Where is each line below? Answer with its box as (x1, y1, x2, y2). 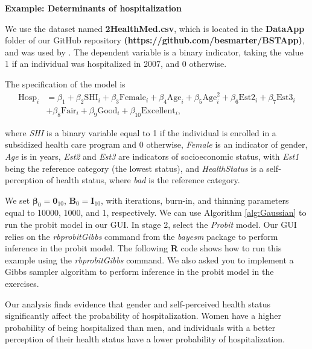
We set (5, 193, 30, 206)
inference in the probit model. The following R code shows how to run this (5, 242, 282, 254)
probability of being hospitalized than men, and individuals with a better (5, 321, 276, 333)
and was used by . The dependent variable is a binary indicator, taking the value (5, 45, 304, 58)
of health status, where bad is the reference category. (46, 174, 240, 186)
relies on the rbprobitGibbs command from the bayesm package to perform (5, 230, 278, 242)
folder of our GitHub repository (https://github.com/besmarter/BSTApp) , (5, 34, 305, 46)
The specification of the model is (5, 77, 126, 90)
